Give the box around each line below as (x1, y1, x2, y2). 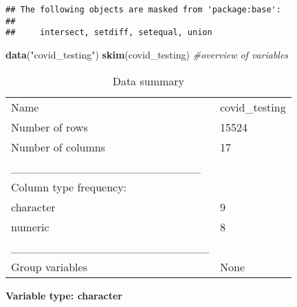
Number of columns (11, 138, 106, 155)
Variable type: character (5, 288, 123, 302)
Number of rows (11, 118, 88, 135)
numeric (11, 218, 49, 235)
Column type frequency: (11, 178, 127, 195)
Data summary (112, 72, 185, 89)
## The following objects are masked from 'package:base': (5, 5, 281, 14)
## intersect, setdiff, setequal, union (5, 28, 212, 38)
